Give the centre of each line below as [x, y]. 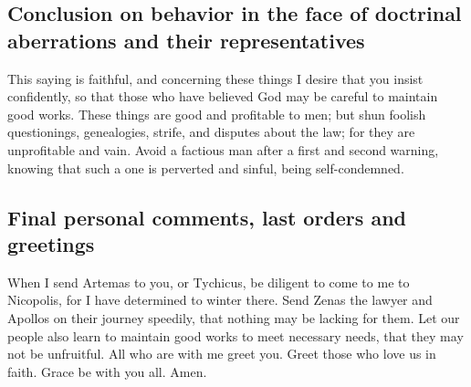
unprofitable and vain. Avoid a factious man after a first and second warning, [223, 149]
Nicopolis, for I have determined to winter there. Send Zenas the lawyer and [220, 300]
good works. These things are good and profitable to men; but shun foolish [217, 114]
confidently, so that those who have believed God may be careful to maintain [223, 96]
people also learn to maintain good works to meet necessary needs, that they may [235, 335]
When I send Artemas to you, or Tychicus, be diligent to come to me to [209, 282]
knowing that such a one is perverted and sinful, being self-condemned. [206, 167]
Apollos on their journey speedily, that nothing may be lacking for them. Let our [234, 317]
